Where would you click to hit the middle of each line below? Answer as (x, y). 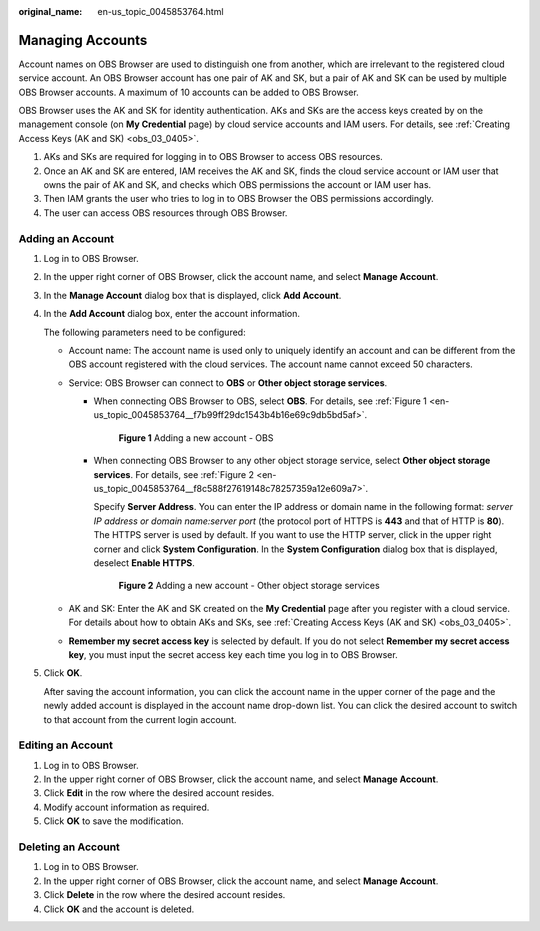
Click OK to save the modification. (113, 821)
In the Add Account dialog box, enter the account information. (171, 314)
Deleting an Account (69, 847)
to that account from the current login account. (140, 719)
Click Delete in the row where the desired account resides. (164, 895)
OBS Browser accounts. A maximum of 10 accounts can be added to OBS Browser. (188, 92)
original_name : (50, 11)
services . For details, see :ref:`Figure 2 (174, 474)
